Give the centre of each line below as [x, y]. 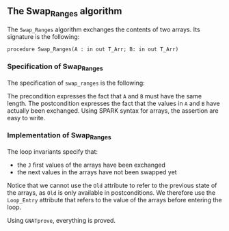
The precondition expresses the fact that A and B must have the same [105, 96]
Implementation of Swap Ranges [59, 136]
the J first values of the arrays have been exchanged [91, 165]
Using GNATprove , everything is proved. [62, 221]
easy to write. [26, 118]
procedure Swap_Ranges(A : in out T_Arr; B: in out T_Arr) [93, 49]
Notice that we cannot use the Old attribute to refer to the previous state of [112, 186]
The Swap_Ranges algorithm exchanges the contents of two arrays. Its [104, 29]
